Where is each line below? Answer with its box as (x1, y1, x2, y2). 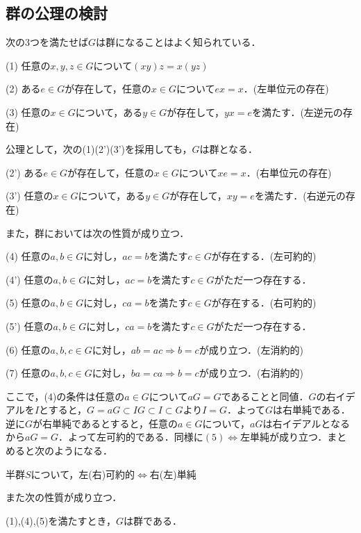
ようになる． (53, 443, 112, 458)
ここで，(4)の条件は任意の (6, 388, 125, 403)
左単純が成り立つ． (240, 429, 328, 444)
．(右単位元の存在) (246, 165, 332, 179)
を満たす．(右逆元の (254, 188, 346, 203)
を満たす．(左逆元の (251, 104, 343, 119)
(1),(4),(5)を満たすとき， (6, 513, 117, 527)
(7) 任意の (6, 366, 51, 380)
